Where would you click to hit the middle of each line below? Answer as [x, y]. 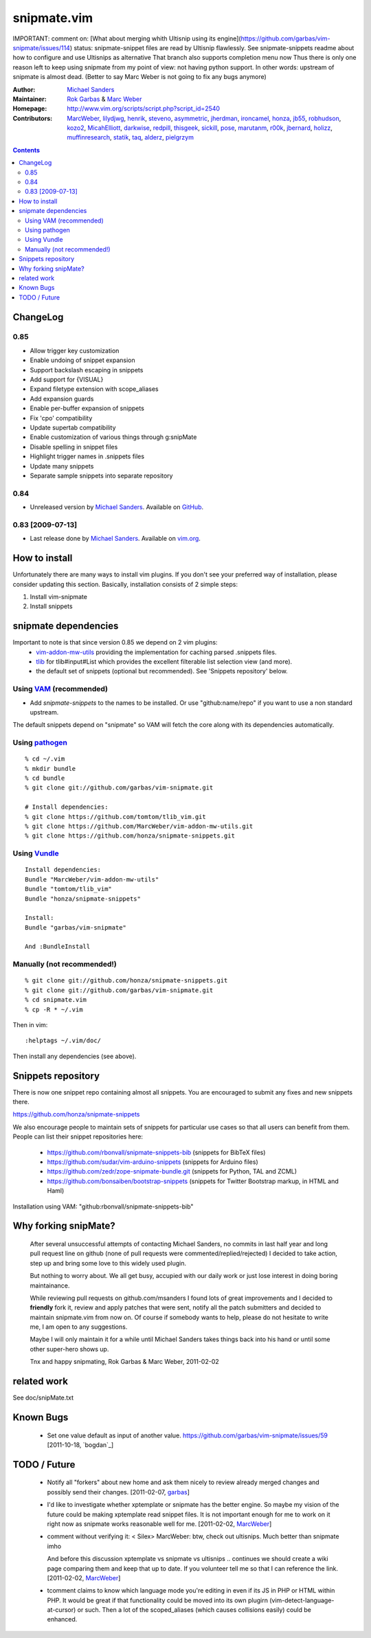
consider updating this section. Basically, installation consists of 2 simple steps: [125, 584]
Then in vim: [30, 1024]
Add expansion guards [62, 399]
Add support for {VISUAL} [67, 380]
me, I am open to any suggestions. [79, 1327]
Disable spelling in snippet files [74, 447]
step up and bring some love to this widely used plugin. [108, 1263]
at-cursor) [61, 1610]
